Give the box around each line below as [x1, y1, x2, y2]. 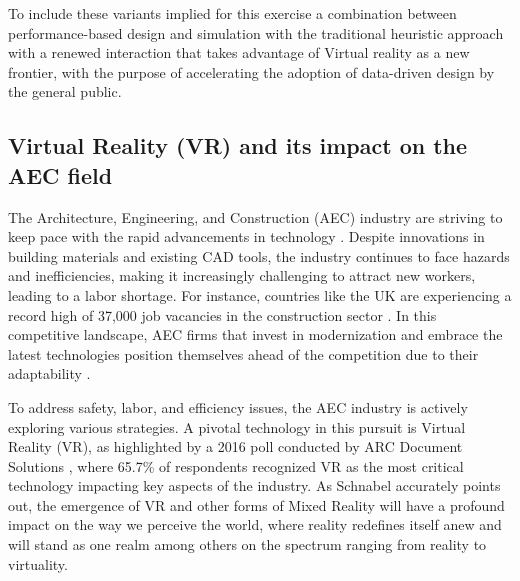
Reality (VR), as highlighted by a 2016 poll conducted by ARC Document [8, 436, 463, 457]
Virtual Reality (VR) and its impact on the [8, 130, 468, 161]
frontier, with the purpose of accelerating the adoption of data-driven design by [8, 61, 495, 82]
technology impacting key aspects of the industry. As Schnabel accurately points [8, 475, 501, 496]
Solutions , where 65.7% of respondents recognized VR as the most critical [8, 455, 464, 476]
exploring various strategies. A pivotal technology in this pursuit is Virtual [8, 416, 466, 437]
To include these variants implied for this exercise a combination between [8, 3, 457, 23]
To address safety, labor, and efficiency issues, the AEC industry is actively [8, 396, 468, 417]
